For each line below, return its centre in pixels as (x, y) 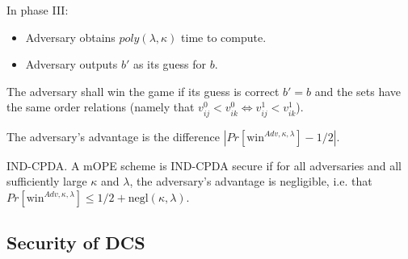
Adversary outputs (72, 64)
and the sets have (358, 91)
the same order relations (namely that (101, 107)
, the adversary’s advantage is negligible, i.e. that (251, 181)
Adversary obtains (70, 37)
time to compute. (224, 37)
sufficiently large (47, 181)
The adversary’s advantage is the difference (113, 136)
